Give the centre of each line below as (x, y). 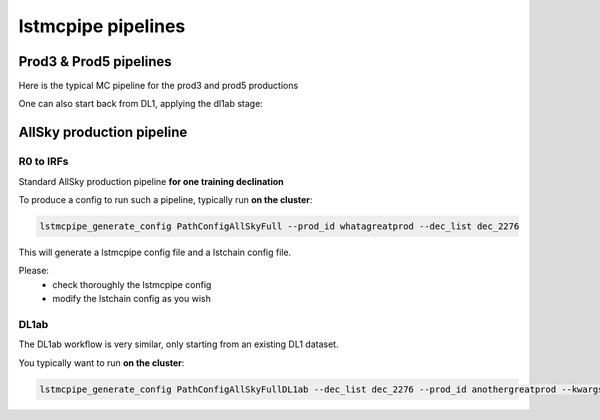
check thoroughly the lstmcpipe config (132, 284)
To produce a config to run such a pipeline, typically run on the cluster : (165, 199)
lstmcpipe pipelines (102, 26)
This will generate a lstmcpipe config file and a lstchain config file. (155, 252)
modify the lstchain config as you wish (132, 299)
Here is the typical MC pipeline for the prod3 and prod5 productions (158, 86)
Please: (34, 271)
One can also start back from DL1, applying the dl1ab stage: (141, 104)
